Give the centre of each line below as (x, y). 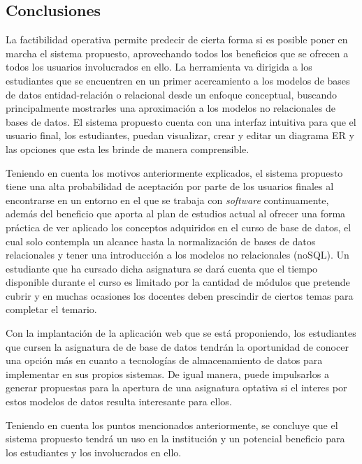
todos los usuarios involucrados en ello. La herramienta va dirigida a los (159, 67)
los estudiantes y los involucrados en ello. (94, 452)
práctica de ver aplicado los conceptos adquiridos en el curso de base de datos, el (179, 227)
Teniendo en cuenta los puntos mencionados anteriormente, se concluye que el (172, 425)
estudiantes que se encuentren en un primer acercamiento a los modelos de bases (178, 80)
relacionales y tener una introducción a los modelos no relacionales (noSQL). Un (178, 255)
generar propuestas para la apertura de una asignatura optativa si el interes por (176, 387)
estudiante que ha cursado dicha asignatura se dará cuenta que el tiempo (162, 268)
